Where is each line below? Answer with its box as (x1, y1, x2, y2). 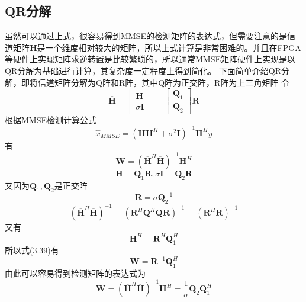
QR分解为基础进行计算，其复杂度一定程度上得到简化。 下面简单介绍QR (5, 64, 282, 76)
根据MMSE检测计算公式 (5, 113, 96, 126)
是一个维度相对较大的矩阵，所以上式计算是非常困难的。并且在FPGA (37, 41, 301, 53)
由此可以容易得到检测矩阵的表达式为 (5, 267, 146, 279)
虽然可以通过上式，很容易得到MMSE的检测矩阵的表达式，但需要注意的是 (5, 30, 287, 42)
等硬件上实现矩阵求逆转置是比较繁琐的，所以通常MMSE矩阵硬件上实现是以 (5, 53, 295, 65)
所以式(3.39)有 (5, 244, 59, 256)
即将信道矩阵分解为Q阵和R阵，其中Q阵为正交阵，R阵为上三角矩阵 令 (21, 76, 290, 88)
